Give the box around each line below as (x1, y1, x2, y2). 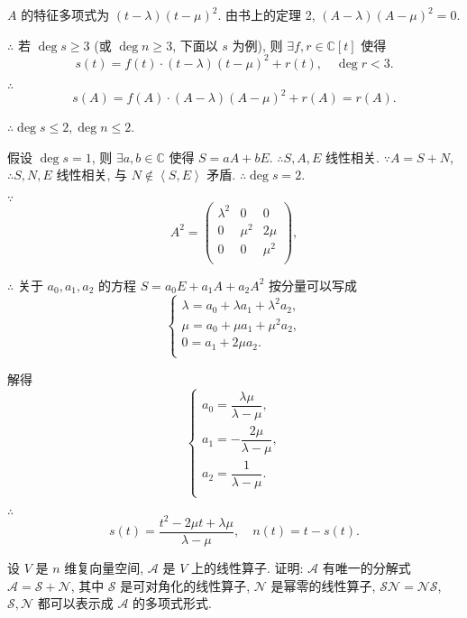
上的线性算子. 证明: (190, 558, 304, 576)
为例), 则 (232, 35, 283, 54)
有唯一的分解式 (322, 558, 411, 576)
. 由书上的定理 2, (217, 5, 316, 23)
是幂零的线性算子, (270, 576, 376, 595)
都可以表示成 (37, 594, 114, 613)
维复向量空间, (64, 558, 144, 576)
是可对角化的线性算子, (120, 576, 251, 595)
